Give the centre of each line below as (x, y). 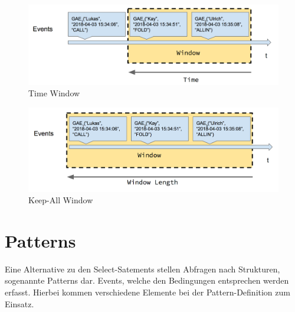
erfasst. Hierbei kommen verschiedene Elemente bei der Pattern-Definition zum (147, 292)
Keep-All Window (61, 200)
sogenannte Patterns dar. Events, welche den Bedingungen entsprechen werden (147, 280)
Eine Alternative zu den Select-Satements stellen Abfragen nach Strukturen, (142, 269)
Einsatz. (19, 303)
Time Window (54, 93)
